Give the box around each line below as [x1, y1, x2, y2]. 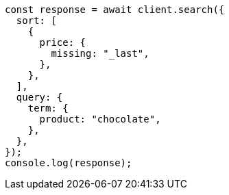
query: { [16, 92, 63, 103]
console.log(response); [5, 157, 132, 168]
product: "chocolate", [39, 114, 161, 125]
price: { [39, 37, 86, 48]
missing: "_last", [51, 48, 149, 59]
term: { [27, 103, 69, 114]
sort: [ [16, 15, 57, 26]
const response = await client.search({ [5, 4, 225, 15]
